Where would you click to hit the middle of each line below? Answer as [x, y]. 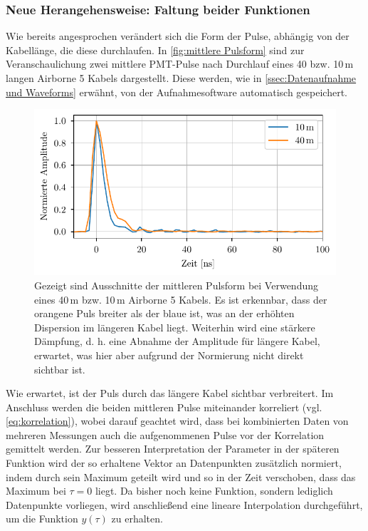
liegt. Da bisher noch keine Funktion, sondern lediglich [214, 491]
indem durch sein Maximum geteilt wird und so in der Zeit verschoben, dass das [181, 476]
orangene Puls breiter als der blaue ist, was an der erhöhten [164, 313]
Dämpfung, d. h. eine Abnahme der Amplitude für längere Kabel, [177, 341]
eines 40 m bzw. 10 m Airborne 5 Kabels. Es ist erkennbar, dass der [181, 299]
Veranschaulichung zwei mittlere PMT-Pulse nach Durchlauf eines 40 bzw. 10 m [180, 64]
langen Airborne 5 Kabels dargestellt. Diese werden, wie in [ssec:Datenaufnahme [181, 78]
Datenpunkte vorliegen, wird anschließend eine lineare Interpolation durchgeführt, [184, 504]
